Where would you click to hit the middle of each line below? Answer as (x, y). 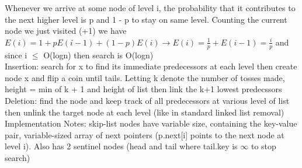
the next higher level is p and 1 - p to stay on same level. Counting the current (146, 19)
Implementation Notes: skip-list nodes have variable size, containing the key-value (151, 123)
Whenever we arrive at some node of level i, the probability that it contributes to (150, 8)
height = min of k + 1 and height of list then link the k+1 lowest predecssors (143, 89)
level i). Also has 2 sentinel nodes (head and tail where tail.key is (121, 146)
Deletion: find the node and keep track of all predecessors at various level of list (147, 100)
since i (16, 55)
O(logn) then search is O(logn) (98, 55)
